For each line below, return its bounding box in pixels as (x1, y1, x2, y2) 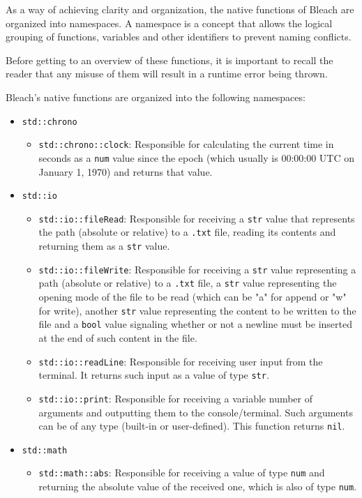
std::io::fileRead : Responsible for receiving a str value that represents (38, 211, 355, 225)
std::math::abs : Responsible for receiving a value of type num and (38, 465, 325, 480)
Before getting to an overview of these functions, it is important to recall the (6, 52, 333, 67)
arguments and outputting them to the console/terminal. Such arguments (38, 405, 353, 419)
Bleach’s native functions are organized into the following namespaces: (6, 89, 306, 104)
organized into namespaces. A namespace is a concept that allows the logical (6, 15, 333, 30)
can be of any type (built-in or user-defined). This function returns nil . (38, 418, 345, 433)
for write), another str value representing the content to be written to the (38, 303, 356, 317)
